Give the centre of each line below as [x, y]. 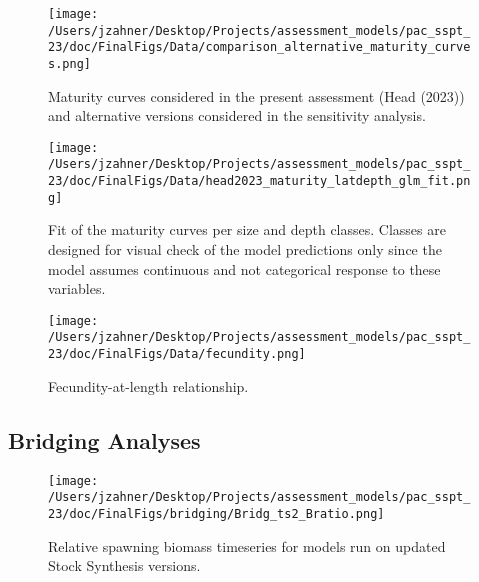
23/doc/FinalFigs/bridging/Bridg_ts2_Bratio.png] [216, 513]
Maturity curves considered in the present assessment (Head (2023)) [256, 95]
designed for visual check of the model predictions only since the [245, 249]
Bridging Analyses [104, 439]
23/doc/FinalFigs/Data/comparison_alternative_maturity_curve [259, 47]
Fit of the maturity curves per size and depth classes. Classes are [247, 229]
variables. [77, 288]
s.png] [69, 63]
